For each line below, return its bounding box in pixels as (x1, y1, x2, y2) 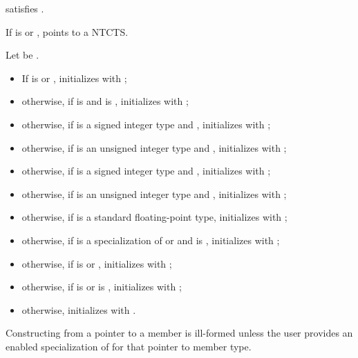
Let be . (6, 48, 39, 62)
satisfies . (6, 1, 44, 15)
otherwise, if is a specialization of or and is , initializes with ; (21, 232, 280, 247)
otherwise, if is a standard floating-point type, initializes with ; (21, 210, 288, 224)
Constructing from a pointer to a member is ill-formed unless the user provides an (6, 326, 353, 340)
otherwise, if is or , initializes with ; (21, 256, 172, 270)
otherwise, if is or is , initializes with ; (21, 279, 182, 294)
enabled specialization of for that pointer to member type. (6, 339, 252, 353)
